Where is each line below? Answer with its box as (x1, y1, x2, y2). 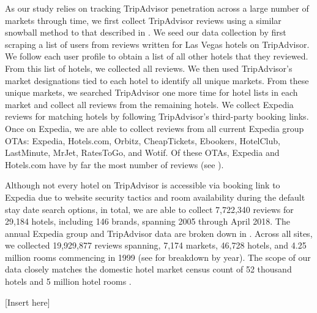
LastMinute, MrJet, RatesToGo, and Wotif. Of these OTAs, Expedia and (5, 146, 280, 159)
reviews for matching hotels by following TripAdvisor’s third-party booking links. (5, 110, 309, 123)
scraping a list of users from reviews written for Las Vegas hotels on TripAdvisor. (5, 37, 310, 50)
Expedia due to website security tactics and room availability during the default (5, 190, 305, 203)
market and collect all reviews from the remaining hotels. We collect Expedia (5, 98, 294, 110)
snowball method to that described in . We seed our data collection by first (5, 26, 286, 39)
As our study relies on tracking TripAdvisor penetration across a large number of (5, 2, 309, 14)
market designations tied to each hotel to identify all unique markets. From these (5, 74, 309, 87)
